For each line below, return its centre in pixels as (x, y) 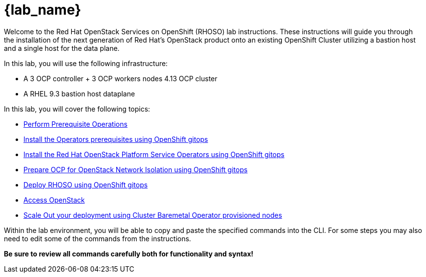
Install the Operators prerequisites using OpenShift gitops (116, 139)
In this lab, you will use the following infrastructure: (86, 63)
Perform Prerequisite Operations (75, 124)
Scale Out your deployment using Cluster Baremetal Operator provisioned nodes (153, 215)
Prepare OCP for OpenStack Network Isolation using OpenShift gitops (136, 169)
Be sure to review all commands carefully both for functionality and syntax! (129, 254)
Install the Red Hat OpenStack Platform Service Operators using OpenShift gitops (154, 154)
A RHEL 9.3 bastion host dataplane (79, 93)
